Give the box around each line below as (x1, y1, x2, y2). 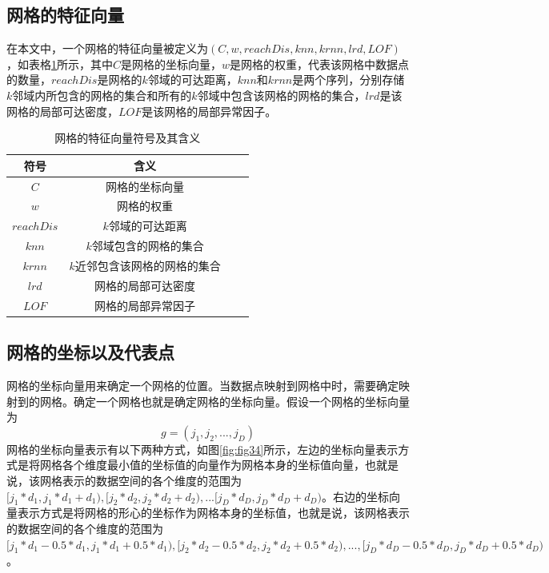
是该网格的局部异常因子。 (142, 102, 277, 119)
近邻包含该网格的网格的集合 (74, 257, 221, 273)
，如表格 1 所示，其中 (6, 55, 113, 72)
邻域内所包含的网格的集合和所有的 (12, 86, 192, 103)
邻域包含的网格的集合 (91, 237, 204, 254)
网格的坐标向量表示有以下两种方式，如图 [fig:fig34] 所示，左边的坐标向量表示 (6, 440, 399, 457)
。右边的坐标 (321, 487, 389, 504)
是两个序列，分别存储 (292, 71, 405, 88)
